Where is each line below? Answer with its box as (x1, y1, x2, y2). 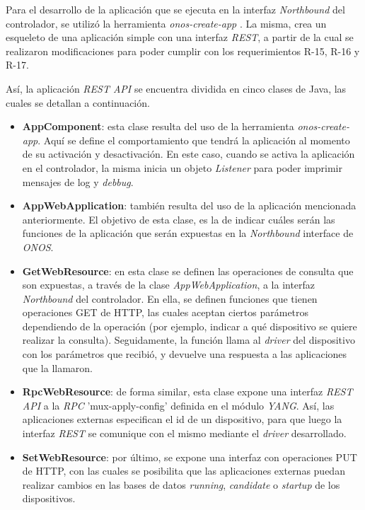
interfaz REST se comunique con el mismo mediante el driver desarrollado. (22, 426, 347, 441)
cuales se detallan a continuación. (6, 95, 150, 110)
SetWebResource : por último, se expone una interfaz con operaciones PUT (22, 449, 357, 464)
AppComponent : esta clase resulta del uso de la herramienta (22, 119, 294, 134)
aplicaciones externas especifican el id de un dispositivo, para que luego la (22, 412, 342, 427)
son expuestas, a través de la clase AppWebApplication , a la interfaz (22, 277, 315, 292)
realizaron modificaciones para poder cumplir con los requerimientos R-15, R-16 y (6, 43, 360, 58)
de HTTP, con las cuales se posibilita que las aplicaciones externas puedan (22, 463, 345, 478)
